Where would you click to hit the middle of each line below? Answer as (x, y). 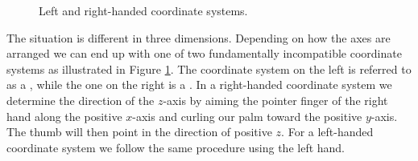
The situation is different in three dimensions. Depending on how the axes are (199, 37)
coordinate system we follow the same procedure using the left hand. (176, 147)
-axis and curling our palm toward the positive (247, 116)
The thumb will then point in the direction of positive (139, 132)
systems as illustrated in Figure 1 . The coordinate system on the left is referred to (209, 68)
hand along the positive (64, 116)
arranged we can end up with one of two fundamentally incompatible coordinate (204, 53)
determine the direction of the (81, 100)
